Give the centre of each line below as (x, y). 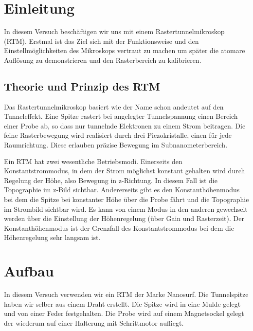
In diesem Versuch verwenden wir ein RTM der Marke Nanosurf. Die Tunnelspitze (126, 294)
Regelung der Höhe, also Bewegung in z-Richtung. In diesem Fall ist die (111, 180)
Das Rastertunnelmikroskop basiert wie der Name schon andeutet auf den (114, 106)
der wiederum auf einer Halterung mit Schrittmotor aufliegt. (94, 322)
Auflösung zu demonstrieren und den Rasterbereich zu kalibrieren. (103, 60)
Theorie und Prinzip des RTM (82, 86)
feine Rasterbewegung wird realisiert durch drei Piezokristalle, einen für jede (118, 135)
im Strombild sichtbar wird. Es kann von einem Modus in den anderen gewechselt (126, 209)
